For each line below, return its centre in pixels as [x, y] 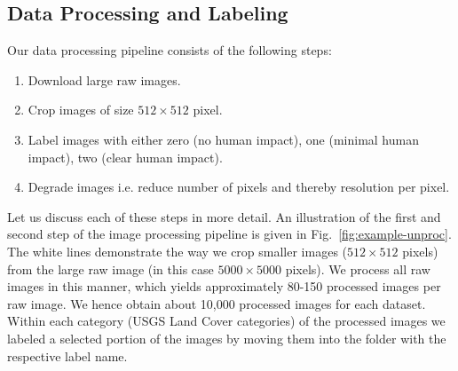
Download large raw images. [104, 79]
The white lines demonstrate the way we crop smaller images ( [178, 251]
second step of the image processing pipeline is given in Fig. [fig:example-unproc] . [229, 234]
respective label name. [67, 355]
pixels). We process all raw [358, 268]
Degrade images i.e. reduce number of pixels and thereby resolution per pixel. [239, 187]
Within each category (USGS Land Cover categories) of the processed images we [226, 321]
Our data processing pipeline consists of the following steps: [170, 50]
